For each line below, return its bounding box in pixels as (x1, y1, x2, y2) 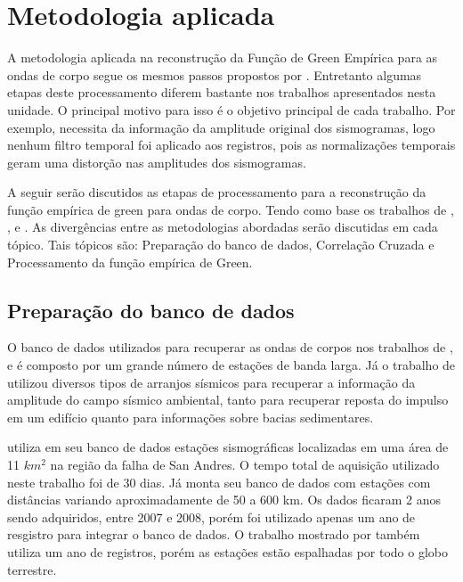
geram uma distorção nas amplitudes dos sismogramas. (7, 152, 306, 171)
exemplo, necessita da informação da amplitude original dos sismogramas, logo (7, 118, 435, 136)
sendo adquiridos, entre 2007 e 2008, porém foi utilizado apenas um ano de (7, 507, 416, 526)
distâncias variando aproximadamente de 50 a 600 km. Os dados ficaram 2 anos (7, 490, 441, 509)
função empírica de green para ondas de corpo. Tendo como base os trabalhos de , (7, 200, 454, 218)
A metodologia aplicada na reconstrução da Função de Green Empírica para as (7, 48, 438, 67)
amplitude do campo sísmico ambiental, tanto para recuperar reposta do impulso (7, 390, 449, 409)
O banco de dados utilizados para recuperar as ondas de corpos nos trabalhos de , (7, 338, 453, 357)
